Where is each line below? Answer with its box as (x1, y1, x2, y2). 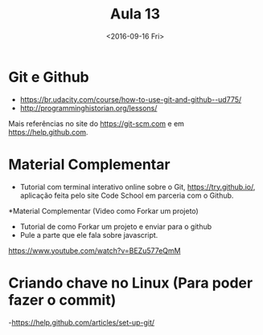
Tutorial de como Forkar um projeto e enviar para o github (19, 222, 212, 231)
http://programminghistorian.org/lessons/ (19, 103, 158, 112)
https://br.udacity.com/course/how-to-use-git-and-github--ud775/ (19, 94, 242, 104)
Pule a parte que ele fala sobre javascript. (19, 230, 158, 239)
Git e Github (8, 67, 90, 86)
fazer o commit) (8, 291, 117, 309)
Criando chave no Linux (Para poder (8, 274, 253, 292)
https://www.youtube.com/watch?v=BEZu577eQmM (8, 246, 181, 255)
